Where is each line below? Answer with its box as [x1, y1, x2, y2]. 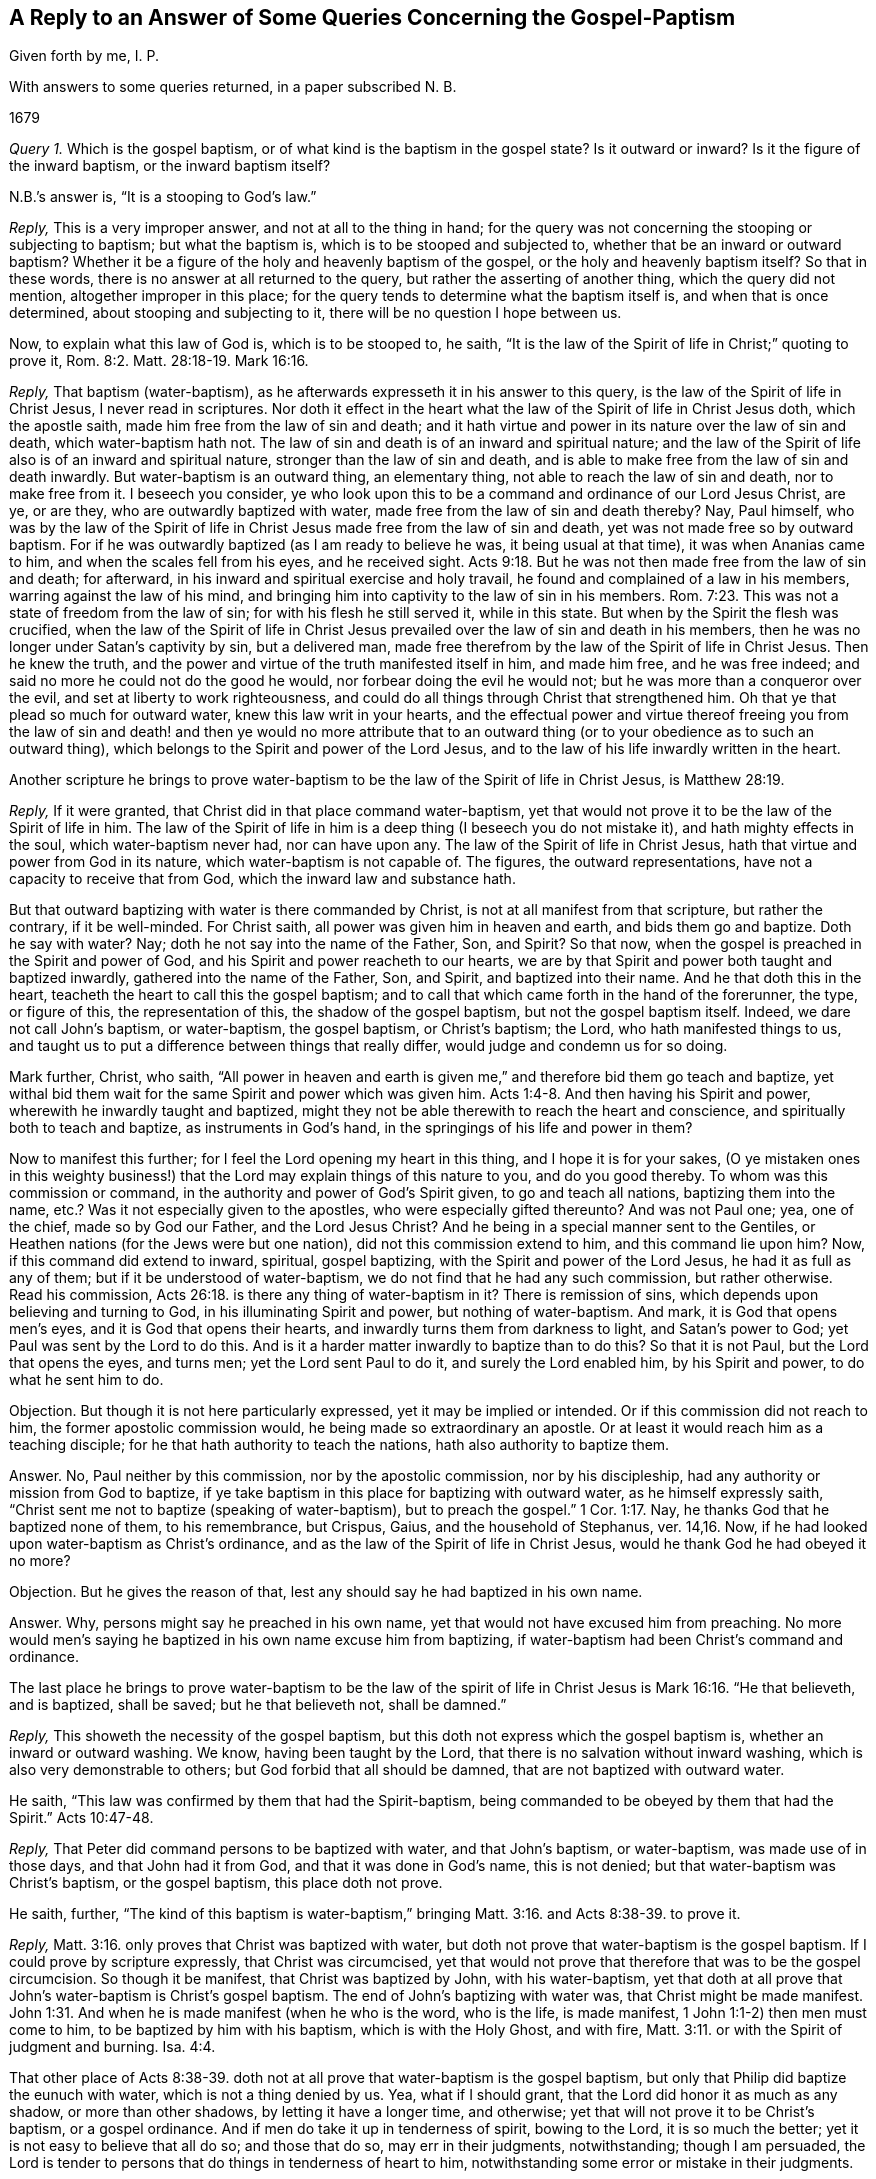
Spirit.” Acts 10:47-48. [9, 1809, 154, 1827]
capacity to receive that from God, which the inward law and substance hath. [9, 870, 516, 888]
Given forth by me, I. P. [9, 47, 159, 65]
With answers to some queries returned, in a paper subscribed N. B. [9, 78, 457, 96]
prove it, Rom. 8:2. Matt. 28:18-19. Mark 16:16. [9, 352, 309, 370]
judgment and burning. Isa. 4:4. [9, 2038, 216, 2056]
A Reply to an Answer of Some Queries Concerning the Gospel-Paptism [9, 5, 736, 30]
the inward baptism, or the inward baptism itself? [9, 157, 331, 175]
